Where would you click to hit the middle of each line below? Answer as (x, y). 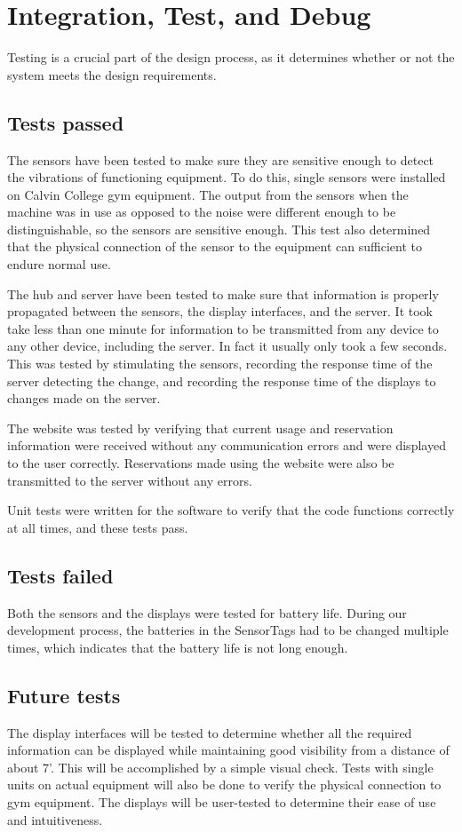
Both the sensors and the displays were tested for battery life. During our (207, 612)
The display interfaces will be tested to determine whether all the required (210, 732)
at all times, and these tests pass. (98, 527)
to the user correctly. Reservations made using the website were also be (201, 463)
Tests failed (60, 575)
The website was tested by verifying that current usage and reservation (200, 428)
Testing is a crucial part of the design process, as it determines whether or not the (231, 57)
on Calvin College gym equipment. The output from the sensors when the (208, 194)
